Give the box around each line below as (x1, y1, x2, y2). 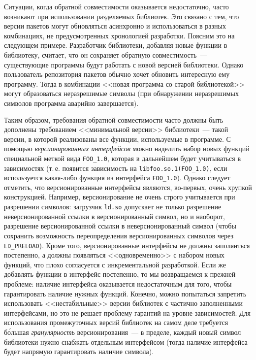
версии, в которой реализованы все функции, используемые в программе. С (4, 133, 231, 144)
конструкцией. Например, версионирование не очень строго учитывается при (4, 192, 235, 202)
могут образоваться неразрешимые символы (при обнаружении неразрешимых (4, 88, 239, 98)
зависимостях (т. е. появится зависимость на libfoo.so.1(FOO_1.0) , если (4, 163, 227, 173)
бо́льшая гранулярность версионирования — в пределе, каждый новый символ (4, 327, 241, 337)
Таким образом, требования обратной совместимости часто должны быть (4, 114, 224, 125)
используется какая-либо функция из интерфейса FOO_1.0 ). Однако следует (4, 172, 230, 183)
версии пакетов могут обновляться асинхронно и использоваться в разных (4, 21, 226, 31)
